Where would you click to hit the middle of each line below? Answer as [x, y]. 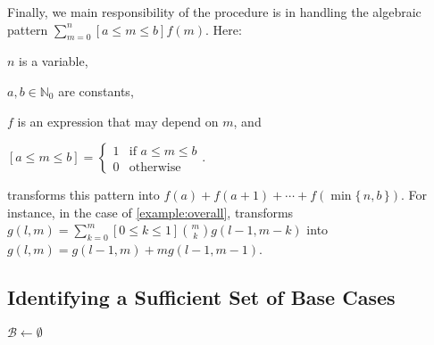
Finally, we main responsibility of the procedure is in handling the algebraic [214, 12]
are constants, [96, 90]
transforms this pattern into [83, 195]
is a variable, [54, 61]
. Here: [224, 29]
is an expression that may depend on [118, 121]
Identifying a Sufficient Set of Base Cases [201, 297]
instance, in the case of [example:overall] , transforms [150, 212]
